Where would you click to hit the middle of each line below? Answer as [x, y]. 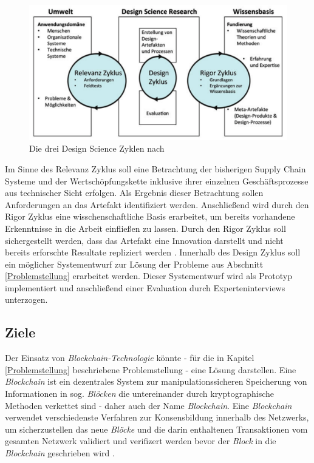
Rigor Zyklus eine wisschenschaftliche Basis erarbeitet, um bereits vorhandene [150, 216]
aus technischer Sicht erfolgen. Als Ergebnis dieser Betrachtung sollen [134, 193]
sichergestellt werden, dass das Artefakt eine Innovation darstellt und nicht [144, 240]
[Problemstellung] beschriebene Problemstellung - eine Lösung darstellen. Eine [151, 369]
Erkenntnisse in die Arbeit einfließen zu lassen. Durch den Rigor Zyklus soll [145, 228]
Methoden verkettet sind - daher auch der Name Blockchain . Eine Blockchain [148, 405]
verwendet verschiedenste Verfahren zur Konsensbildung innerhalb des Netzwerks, [157, 417]
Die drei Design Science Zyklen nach [97, 148]
